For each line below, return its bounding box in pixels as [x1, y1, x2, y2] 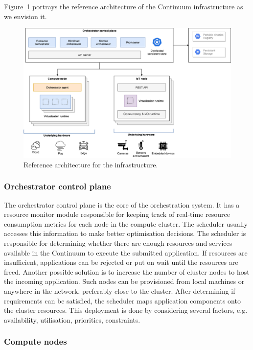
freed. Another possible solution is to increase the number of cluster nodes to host [4, 266, 250, 277]
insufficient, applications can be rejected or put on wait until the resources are [4, 257, 238, 267]
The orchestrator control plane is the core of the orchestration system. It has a [4, 199, 240, 210]
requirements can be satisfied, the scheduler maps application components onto [4, 295, 241, 305]
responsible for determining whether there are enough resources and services [4, 237, 232, 248]
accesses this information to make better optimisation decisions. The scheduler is [4, 228, 246, 238]
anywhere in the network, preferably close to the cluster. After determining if [4, 285, 235, 296]
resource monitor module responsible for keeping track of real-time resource [4, 209, 230, 219]
